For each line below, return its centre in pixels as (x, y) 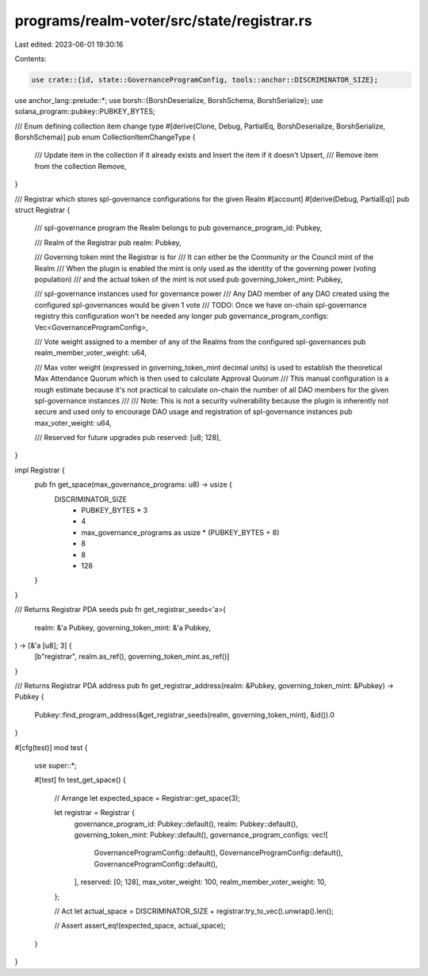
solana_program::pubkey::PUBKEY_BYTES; (85, 112)
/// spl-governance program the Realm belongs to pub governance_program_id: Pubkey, (178, 228)
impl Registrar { (40, 470)
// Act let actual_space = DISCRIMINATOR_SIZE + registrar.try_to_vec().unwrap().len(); (194, 911)
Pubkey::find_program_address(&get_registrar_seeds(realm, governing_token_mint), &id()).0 (185, 714)
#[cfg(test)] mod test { (51, 747)
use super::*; (55, 766)
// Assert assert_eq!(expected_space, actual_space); (140, 926)
